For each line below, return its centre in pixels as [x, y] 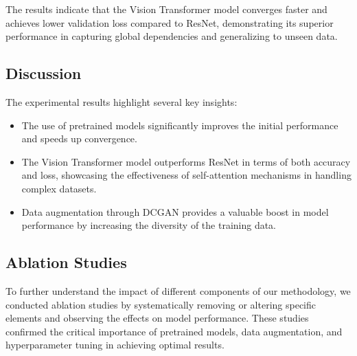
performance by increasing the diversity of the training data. [149, 225]
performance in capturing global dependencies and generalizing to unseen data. [172, 36]
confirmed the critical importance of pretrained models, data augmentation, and [174, 331]
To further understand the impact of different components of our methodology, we [178, 290]
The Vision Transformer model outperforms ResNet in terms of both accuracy [186, 161]
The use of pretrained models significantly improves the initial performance [180, 125]
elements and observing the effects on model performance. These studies [157, 318]
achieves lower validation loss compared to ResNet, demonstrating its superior [170, 22]
